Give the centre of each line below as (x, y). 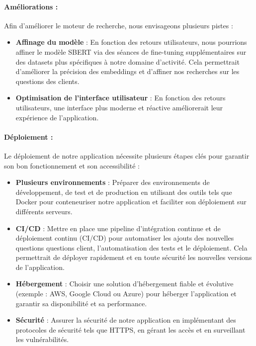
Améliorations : (31, 6)
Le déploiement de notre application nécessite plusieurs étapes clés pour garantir (127, 155)
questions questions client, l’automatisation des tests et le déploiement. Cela (131, 247)
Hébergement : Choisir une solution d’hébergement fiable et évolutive (125, 284)
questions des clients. (47, 81)
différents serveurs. (44, 211)
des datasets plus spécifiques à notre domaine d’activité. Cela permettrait (128, 61)
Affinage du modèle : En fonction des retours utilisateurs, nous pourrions (131, 42)
